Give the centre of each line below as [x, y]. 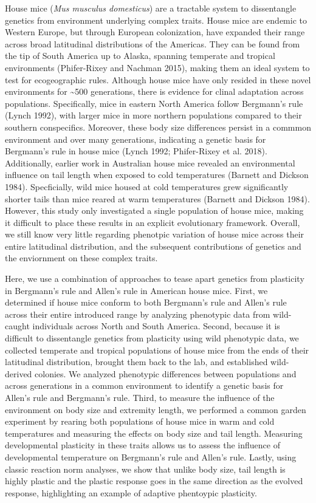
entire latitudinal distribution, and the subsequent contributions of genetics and [153, 246]
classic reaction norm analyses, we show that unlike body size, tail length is [145, 469]
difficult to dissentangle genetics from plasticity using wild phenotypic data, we [152, 338]
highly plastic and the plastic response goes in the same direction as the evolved [154, 481]
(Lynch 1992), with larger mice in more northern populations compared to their [153, 115]
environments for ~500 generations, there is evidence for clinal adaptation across [154, 91]
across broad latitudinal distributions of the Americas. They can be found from [153, 43]
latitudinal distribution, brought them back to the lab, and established [136, 362]
